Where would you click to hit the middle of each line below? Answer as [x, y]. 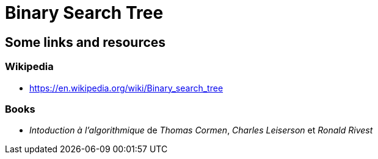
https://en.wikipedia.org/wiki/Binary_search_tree [126, 88]
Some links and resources [85, 42]
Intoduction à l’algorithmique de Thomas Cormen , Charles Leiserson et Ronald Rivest [201, 130]
